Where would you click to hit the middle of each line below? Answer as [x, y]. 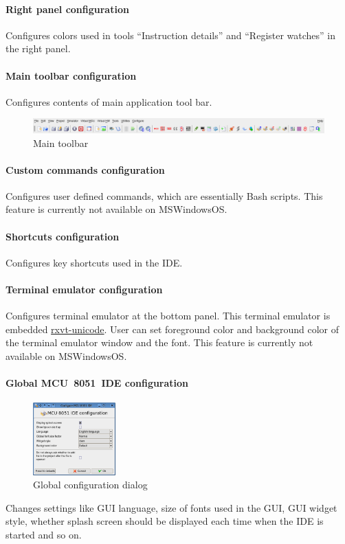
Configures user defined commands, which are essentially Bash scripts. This [164, 195]
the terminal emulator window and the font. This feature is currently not [159, 342]
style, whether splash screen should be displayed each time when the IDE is [165, 521]
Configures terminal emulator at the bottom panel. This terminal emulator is [168, 316]
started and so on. [44, 534]
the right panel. [38, 48]
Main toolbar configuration [71, 75]
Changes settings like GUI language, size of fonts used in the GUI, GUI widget [171, 507]
